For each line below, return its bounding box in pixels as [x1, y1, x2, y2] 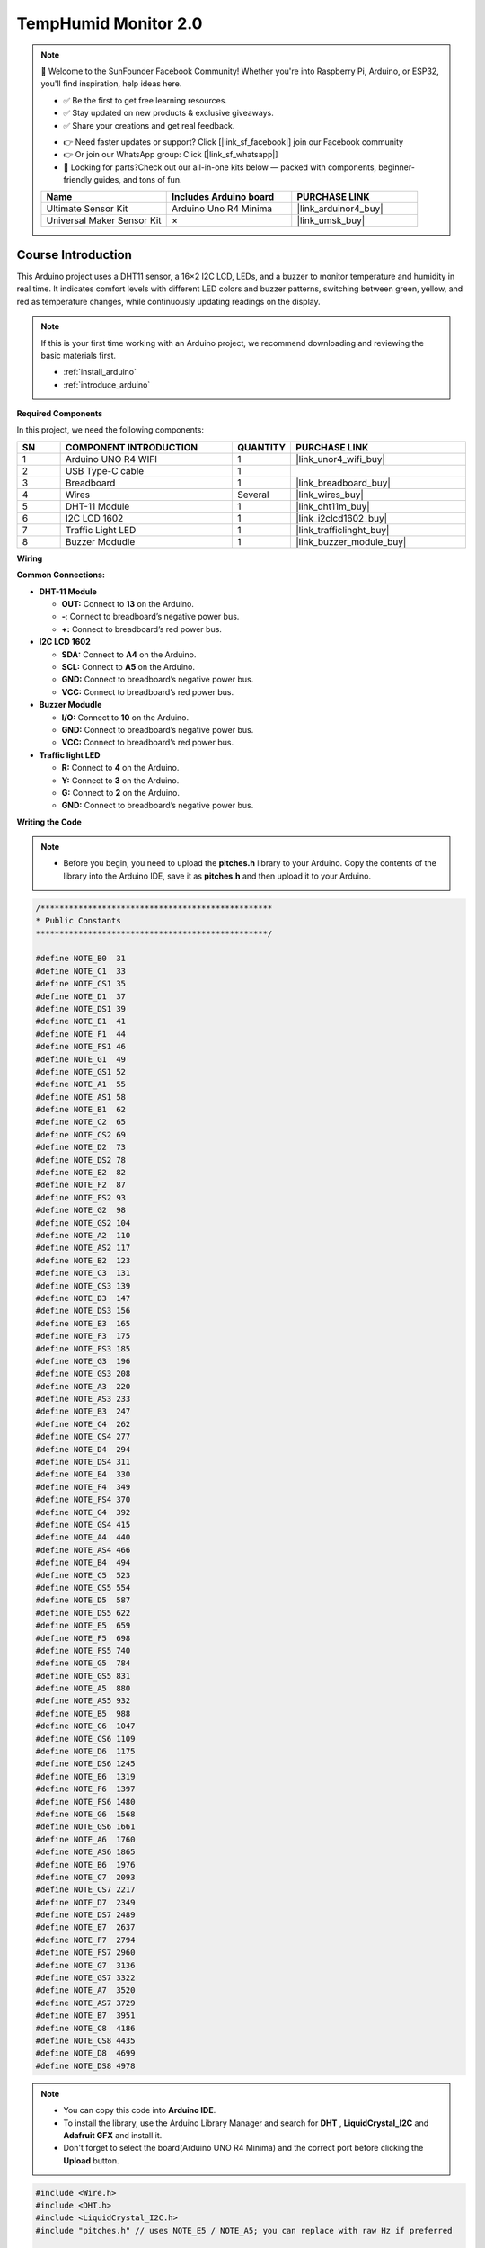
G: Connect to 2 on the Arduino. [61, 787, 180, 798]
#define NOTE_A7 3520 [35, 1985, 136, 1995]
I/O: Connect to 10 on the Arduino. [61, 711, 190, 723]
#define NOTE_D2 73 [35, 1142, 126, 1153]
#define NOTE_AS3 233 [35, 1394, 131, 1405]
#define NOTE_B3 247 [35, 1406, 131, 1416]
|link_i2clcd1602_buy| [295, 512, 388, 524]
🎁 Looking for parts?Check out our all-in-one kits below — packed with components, [63, 162, 377, 173]
